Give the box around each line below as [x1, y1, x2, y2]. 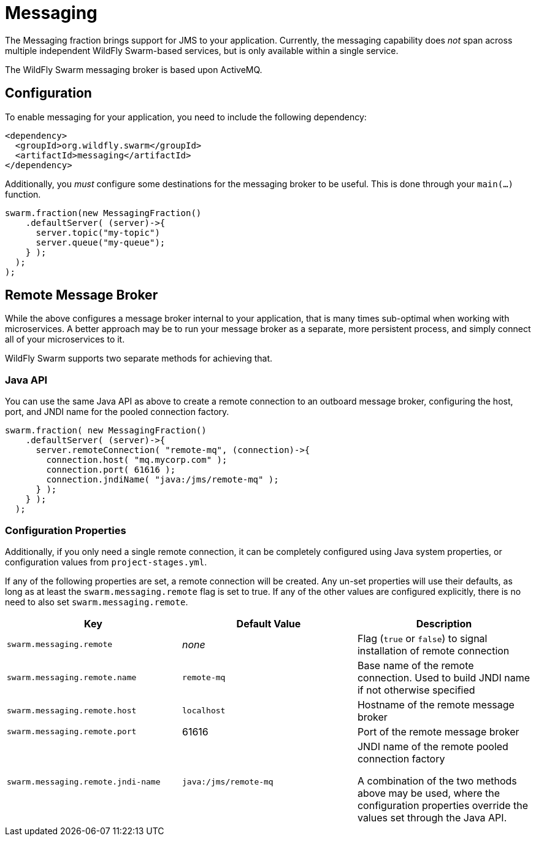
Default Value [236, 617, 301, 630]
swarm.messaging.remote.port [7, 727, 137, 737]
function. [5, 188, 41, 200]
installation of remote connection [357, 644, 510, 657]
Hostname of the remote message [357, 698, 515, 711]
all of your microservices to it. [5, 334, 125, 345]
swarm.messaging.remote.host [7, 706, 137, 716]
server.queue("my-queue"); [36, 237, 166, 247]
